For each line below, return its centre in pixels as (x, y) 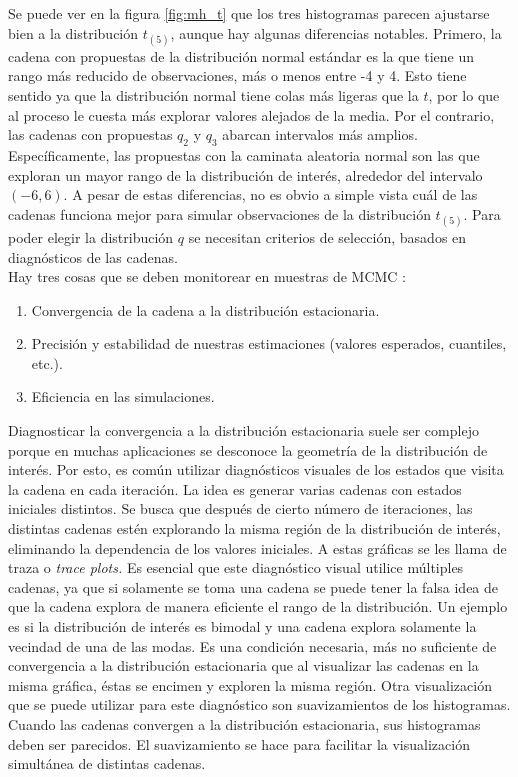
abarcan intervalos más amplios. (320, 134)
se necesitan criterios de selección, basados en (327, 236)
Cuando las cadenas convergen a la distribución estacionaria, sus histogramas (244, 723)
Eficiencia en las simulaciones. (123, 396)
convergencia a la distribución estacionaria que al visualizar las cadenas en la (243, 665)
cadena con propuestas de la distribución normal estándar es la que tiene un (241, 55)
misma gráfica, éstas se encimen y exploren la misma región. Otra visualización (250, 684)
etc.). (47, 362)
